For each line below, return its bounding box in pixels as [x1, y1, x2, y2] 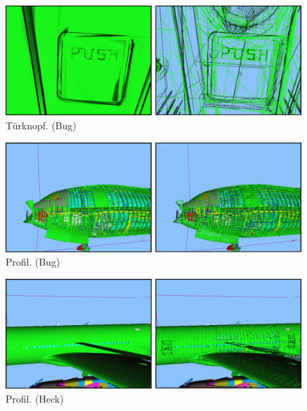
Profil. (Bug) [6, 254, 60, 269]
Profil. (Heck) [6, 391, 64, 405]
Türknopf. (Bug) [6, 117, 77, 132]
